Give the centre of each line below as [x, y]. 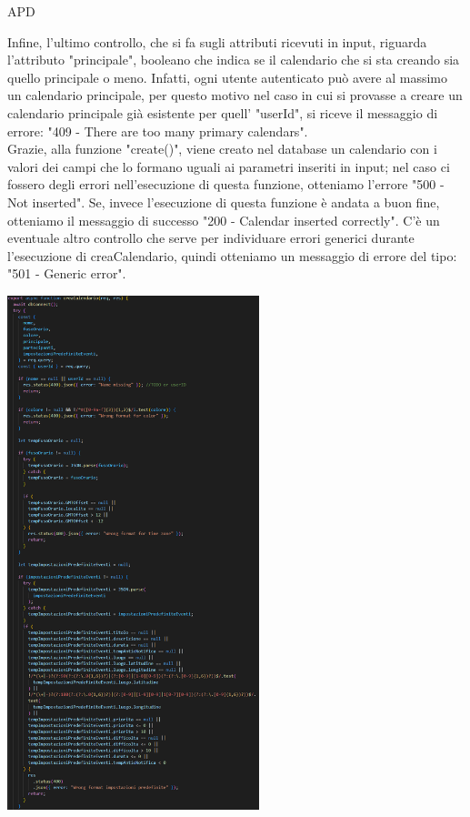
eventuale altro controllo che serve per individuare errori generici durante [211, 238]
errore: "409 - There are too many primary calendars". [158, 131]
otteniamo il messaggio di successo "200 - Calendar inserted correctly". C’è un [224, 220]
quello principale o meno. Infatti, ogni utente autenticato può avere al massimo [228, 77]
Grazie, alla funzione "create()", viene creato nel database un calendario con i [222, 149]
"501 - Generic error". [67, 273]
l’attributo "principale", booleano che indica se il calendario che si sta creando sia [234, 60]
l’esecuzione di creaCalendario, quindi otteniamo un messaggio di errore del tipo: [232, 255]
